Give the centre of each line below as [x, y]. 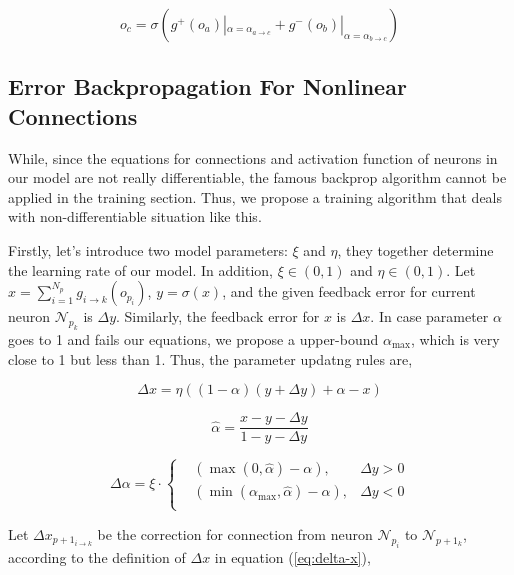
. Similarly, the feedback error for [218, 316]
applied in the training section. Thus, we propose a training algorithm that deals [255, 196]
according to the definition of [97, 556]
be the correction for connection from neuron [235, 533]
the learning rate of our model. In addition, [140, 269]
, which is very [455, 338]
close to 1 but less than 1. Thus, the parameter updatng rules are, [210, 358]
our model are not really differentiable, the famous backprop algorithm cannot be [257, 177]
